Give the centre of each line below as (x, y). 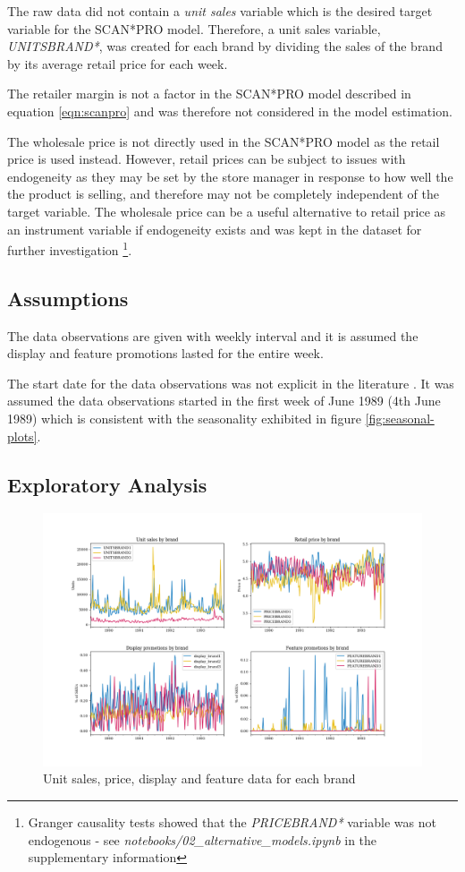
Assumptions (68, 298)
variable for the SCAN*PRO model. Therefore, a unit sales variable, (194, 28)
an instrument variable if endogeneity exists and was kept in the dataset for (215, 229)
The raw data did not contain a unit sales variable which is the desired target (220, 11)
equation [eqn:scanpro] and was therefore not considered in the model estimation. (230, 111)
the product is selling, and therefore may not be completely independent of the (223, 194)
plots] (22, 436)
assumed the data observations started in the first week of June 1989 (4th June (224, 401)
